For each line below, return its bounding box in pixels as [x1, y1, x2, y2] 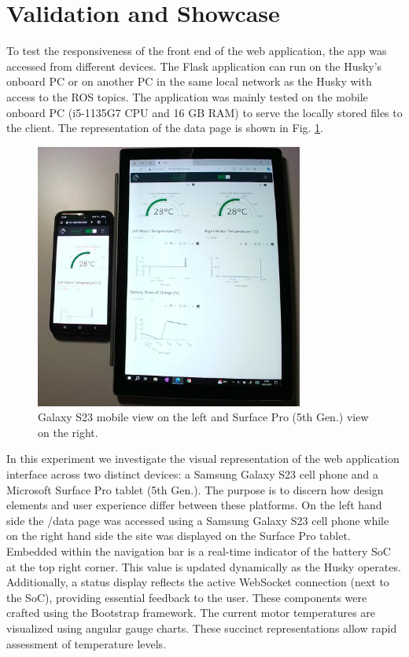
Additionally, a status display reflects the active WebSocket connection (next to [6, 574, 389, 590]
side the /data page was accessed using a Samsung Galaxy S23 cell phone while [6, 512, 389, 528]
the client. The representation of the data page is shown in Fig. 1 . [6, 119, 324, 136]
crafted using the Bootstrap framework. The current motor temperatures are [6, 604, 376, 621]
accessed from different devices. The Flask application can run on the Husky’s [6, 57, 382, 74]
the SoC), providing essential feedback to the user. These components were [6, 589, 367, 605]
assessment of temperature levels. [6, 635, 167, 651]
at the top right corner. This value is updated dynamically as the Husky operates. [6, 558, 401, 574]
